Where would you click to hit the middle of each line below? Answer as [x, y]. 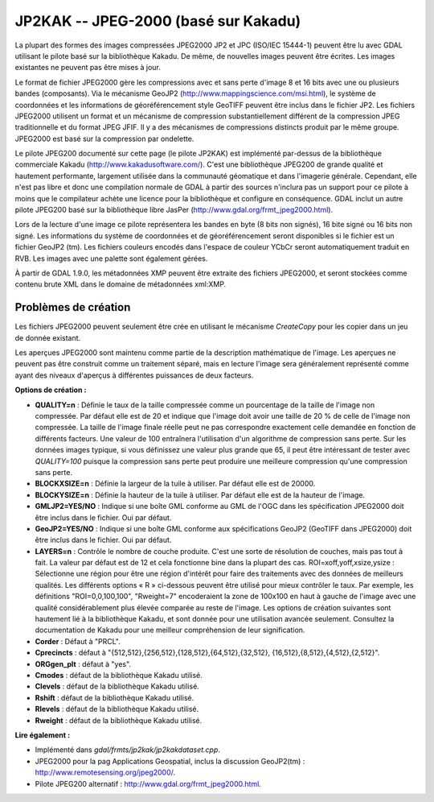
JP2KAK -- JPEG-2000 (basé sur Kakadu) [158, 21]
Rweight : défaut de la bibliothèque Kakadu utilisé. [119, 720]
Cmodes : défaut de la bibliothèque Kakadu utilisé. [119, 675]
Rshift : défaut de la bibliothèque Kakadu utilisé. [115, 697]
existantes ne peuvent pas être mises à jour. [88, 68]
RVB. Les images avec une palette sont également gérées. [111, 258]
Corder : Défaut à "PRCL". [78, 641]
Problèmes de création [73, 307]
